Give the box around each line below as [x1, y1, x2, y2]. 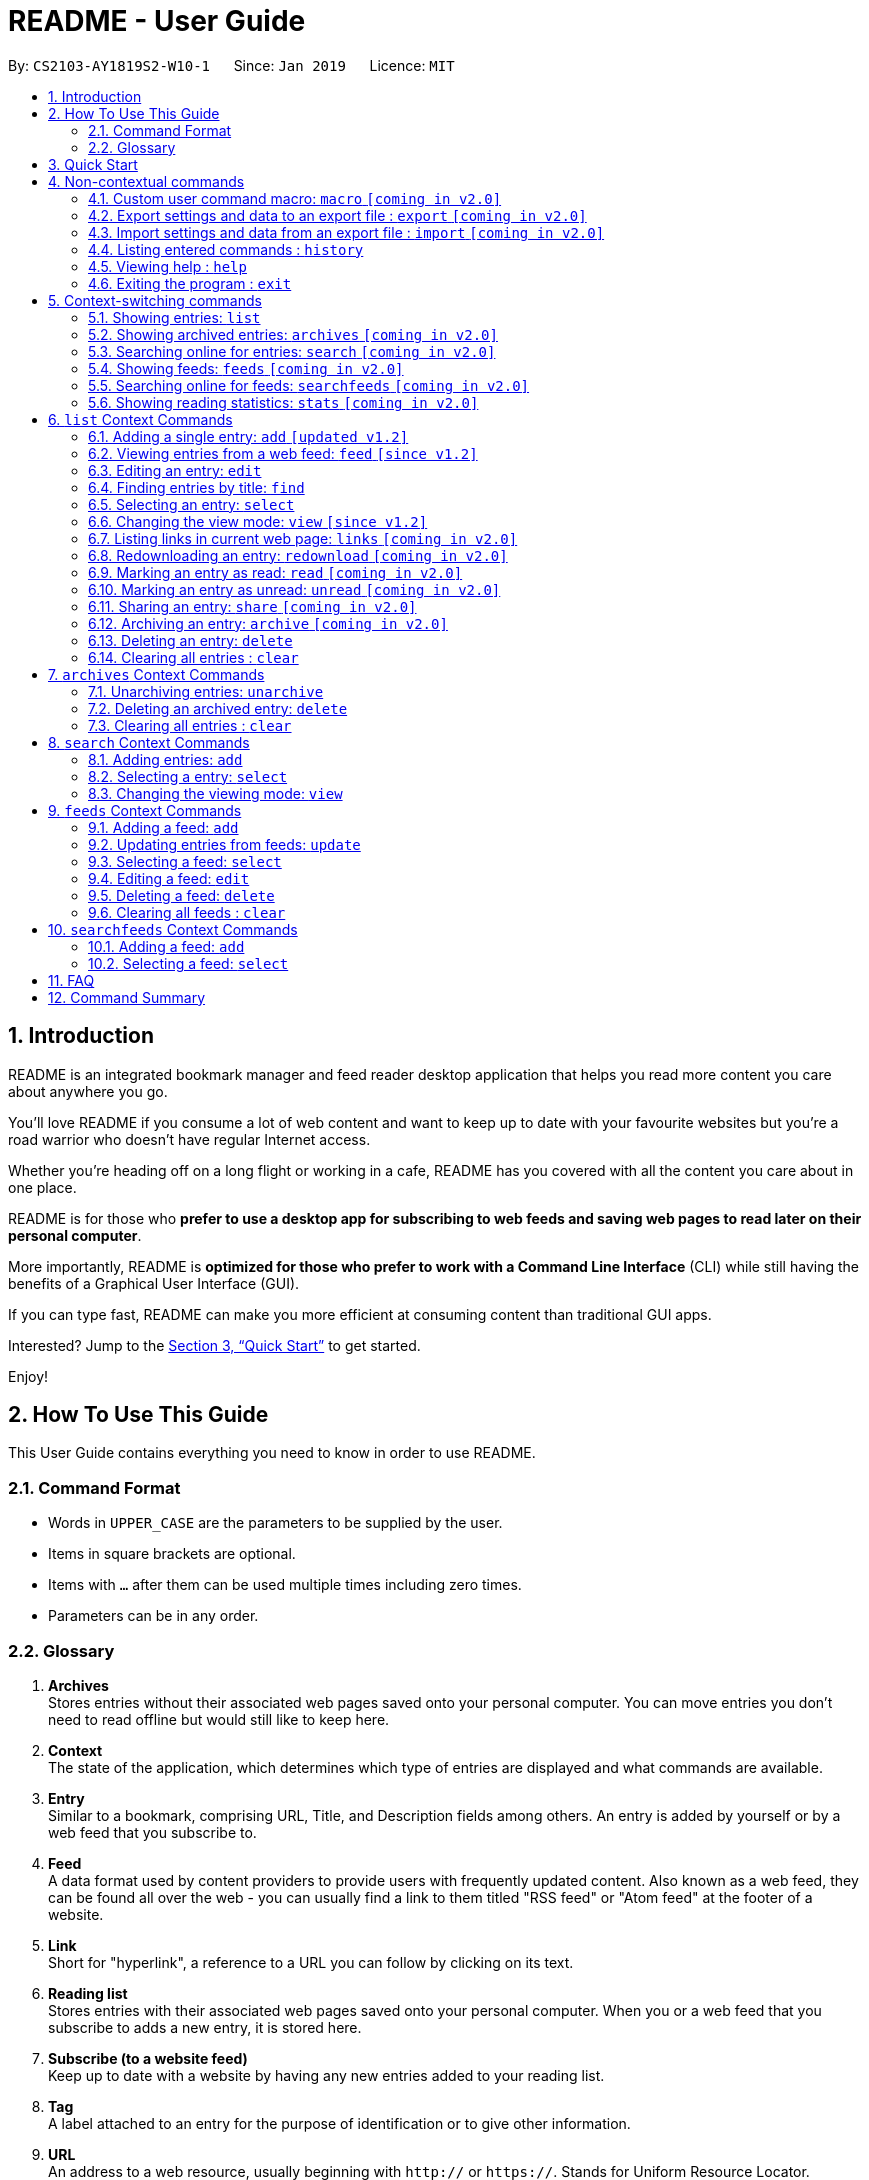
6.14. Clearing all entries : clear [88, 648, 299, 666]
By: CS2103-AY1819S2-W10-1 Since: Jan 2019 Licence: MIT [8, 56, 455, 74]
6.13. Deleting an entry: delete [88, 631, 293, 649]
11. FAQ [48, 971, 95, 989]
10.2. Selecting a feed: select [88, 954, 289, 972]
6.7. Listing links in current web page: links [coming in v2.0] [88, 529, 518, 547]
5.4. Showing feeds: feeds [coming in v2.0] [88, 359, 404, 377]
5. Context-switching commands [48, 291, 262, 309]
